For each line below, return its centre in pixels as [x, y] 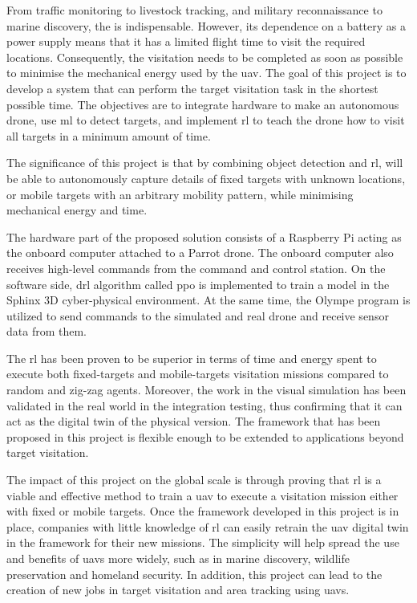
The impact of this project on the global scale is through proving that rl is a [194, 480]
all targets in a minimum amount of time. [109, 135]
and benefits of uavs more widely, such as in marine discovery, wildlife [178, 558]
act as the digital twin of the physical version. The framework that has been [194, 421]
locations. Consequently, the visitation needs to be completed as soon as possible [205, 57]
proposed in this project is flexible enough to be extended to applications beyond [205, 436]
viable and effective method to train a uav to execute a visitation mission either [202, 495]
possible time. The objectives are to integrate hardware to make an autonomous [203, 104]
